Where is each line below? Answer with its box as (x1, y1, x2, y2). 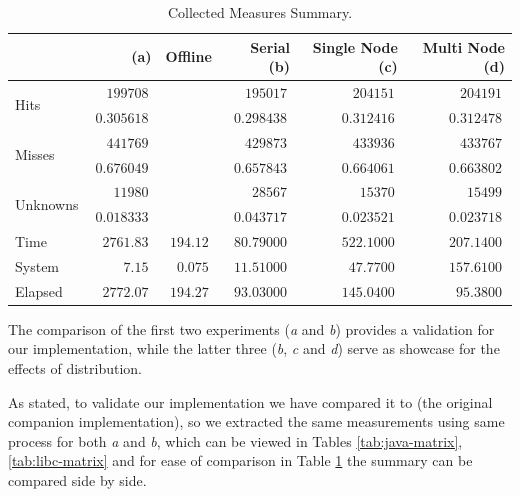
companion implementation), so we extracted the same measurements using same (8, 411, 505, 432)
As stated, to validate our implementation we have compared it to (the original (8, 391, 493, 412)
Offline (165, 46, 212, 67)
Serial (250, 36, 291, 57)
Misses (15, 144, 55, 165)
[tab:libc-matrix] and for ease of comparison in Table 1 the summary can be (8, 450, 473, 471)
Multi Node (422, 36, 505, 57)
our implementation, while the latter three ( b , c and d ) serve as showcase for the (8, 338, 500, 359)
